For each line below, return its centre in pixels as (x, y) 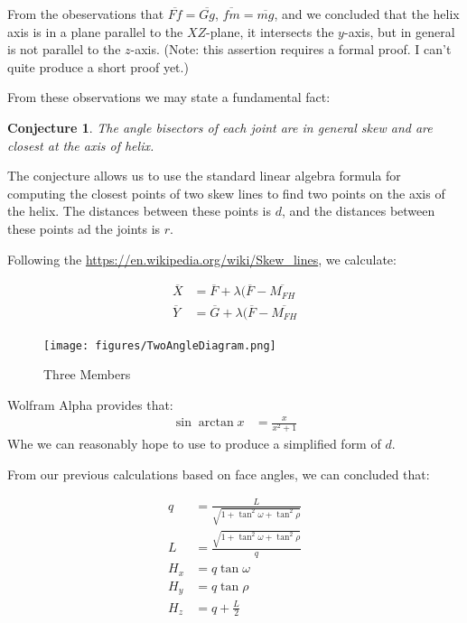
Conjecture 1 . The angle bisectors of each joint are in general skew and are (220, 127)
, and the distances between (358, 211)
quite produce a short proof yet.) (98, 66)
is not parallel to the (64, 49)
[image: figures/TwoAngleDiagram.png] (160, 345)
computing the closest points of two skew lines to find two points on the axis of (226, 193)
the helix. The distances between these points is (140, 211)
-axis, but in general (399, 31)
